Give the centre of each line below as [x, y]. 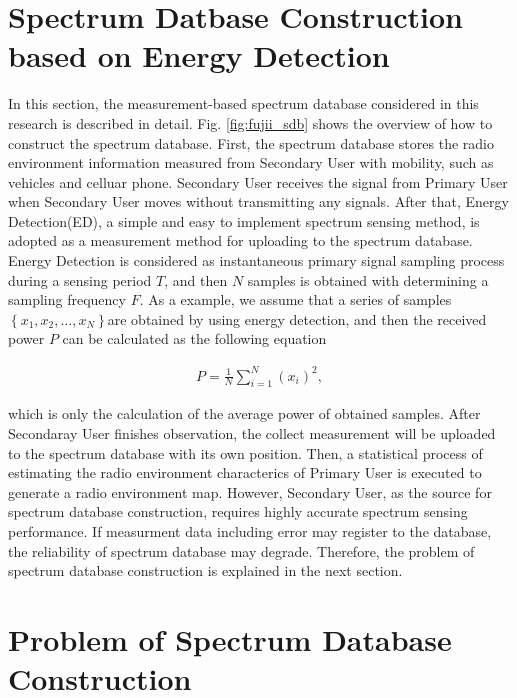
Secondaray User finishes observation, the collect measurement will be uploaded [252, 432]
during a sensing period [80, 279]
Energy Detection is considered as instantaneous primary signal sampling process [256, 260]
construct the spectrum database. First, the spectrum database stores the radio [251, 142]
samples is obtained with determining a [368, 279]
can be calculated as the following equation [194, 338]
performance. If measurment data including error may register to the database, [250, 530]
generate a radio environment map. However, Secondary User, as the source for [250, 491]
